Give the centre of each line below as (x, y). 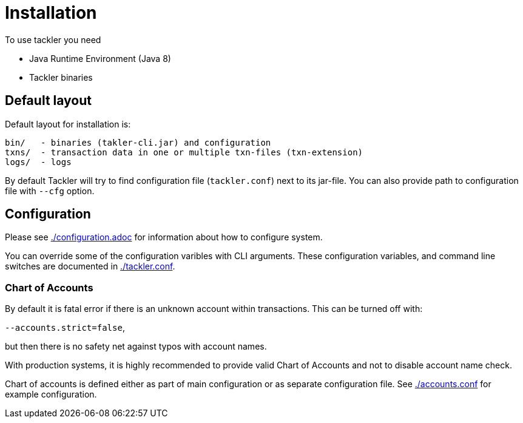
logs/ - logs (38, 162)
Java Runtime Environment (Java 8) (100, 58)
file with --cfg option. (50, 191)
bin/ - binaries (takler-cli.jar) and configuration (138, 142)
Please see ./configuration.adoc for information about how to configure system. (164, 237)
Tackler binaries (61, 77)
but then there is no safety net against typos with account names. (136, 347)
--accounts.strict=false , (65, 328)
